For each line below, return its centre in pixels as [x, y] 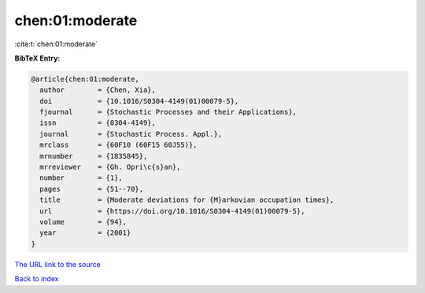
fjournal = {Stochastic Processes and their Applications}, [168, 112]
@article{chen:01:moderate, [85, 79]
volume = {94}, [83, 222]
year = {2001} [85, 233]
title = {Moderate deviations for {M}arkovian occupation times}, [187, 200]
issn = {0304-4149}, [98, 123]
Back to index [37, 279]
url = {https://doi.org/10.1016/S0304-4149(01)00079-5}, [172, 211]
